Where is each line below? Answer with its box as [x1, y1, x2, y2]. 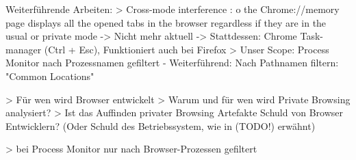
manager [5, 42, 42, 56]
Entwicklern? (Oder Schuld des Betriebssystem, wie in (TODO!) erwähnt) [5, 118, 316, 133]
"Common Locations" [5, 68, 94, 83]
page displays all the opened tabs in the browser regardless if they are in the [5, 15, 327, 29]
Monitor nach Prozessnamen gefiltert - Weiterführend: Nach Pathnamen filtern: [5, 55, 339, 70]
